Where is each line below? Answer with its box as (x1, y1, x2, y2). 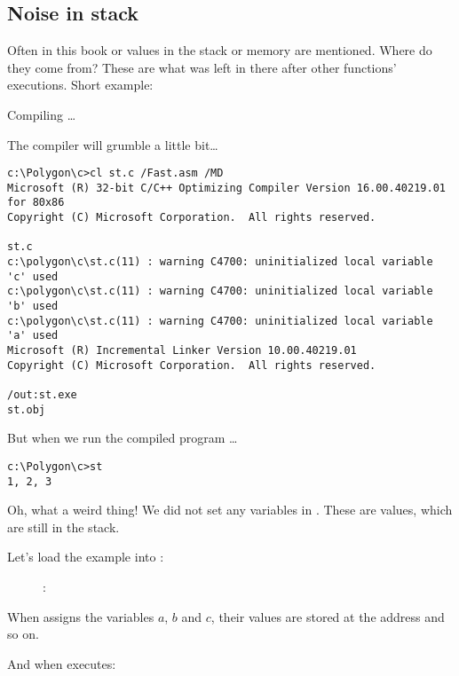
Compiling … (7, 105, 76, 123)
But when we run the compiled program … (7, 428, 238, 447)
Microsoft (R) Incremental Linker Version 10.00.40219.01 (7, 344, 357, 358)
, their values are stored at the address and (210, 607, 445, 625)
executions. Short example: (7, 75, 154, 94)
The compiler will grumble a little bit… (7, 135, 218, 153)
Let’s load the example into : (7, 547, 164, 566)
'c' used (7, 270, 59, 283)
